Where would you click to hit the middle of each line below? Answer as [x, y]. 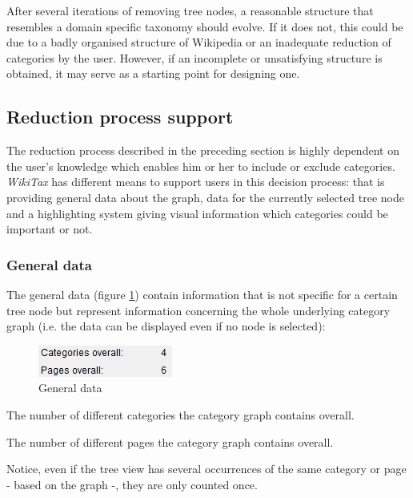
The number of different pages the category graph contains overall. [170, 441]
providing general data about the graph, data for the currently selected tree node [205, 197]
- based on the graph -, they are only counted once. [132, 484]
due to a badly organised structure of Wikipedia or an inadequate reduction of [199, 42]
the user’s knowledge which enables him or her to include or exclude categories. [201, 166]
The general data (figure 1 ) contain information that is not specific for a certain [202, 294]
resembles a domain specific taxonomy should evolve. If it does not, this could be [205, 26]
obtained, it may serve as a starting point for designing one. [153, 73]
